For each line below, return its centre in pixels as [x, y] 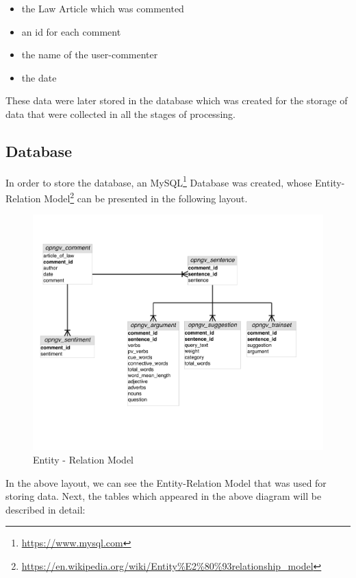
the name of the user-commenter [90, 55]
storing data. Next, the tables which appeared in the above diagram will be [164, 496]
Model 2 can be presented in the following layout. [146, 197]
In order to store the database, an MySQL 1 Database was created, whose [159, 181]
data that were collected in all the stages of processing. [120, 113]
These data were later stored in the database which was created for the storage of [177, 100]
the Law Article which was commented [103, 8]
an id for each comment [71, 31]
